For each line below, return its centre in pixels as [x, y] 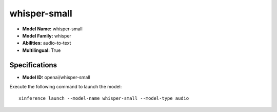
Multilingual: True [42, 50]
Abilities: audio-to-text [47, 43]
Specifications [33, 65]
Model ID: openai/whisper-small [56, 77]
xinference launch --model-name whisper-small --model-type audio [104, 98]
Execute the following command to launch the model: [66, 87]
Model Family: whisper [47, 35]
